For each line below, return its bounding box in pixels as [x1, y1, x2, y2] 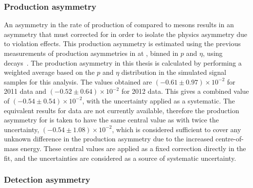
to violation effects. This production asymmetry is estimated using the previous [4, 38, 241, 49]
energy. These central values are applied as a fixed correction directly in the [20, 143, 246, 153]
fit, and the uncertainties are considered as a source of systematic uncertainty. [4, 153, 236, 163]
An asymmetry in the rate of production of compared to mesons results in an [4, 19, 234, 30]
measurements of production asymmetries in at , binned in [4, 48, 179, 58]
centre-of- [216, 134, 244, 144]
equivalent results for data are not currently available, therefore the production [4, 105, 239, 115]
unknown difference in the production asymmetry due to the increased [4, 134, 214, 144]
